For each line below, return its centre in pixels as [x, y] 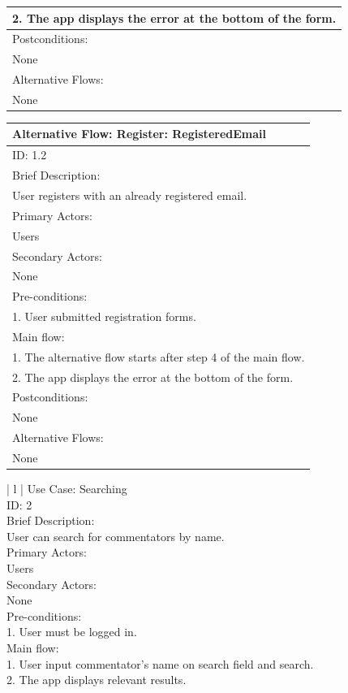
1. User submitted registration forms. [104, 316]
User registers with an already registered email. [130, 195]
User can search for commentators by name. [116, 536]
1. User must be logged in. [72, 632]
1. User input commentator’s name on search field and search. [160, 663]
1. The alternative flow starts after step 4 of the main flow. [159, 356]
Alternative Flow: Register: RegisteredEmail [139, 134]
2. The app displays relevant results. [97, 680]
